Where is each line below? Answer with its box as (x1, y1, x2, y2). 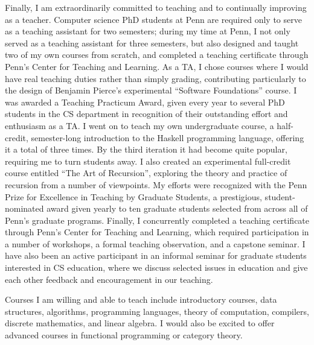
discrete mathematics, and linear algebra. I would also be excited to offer (5, 317, 275, 329)
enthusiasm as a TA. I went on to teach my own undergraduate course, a (5, 119, 274, 131)
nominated (5, 202, 44, 215)
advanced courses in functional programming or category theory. (5, 329, 243, 341)
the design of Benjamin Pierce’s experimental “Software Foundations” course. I (5, 84, 297, 97)
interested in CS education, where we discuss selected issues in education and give (5, 261, 308, 274)
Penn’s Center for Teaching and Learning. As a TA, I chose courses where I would (5, 60, 309, 72)
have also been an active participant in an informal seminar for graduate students (5, 249, 307, 262)
